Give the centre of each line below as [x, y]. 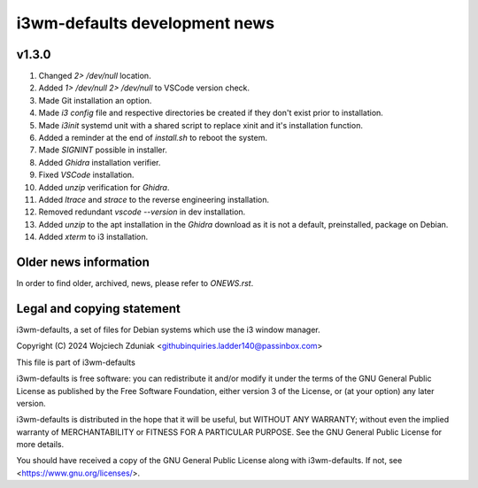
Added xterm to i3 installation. [93, 237]
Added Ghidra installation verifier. [100, 162]
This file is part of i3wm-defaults [76, 362]
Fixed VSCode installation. [86, 175]
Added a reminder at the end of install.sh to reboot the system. [153, 138]
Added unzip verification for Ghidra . [104, 187]
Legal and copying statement [98, 309]
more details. [40, 445]
